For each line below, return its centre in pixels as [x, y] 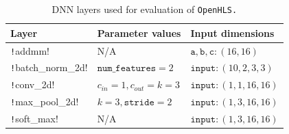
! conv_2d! [33, 84]
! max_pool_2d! [45, 102]
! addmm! [30, 50]
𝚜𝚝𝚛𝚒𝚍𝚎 [139, 103]
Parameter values [139, 32]
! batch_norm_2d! [49, 67]
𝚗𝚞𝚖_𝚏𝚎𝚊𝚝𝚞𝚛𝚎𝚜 [127, 69]
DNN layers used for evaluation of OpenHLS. [144, 9]
